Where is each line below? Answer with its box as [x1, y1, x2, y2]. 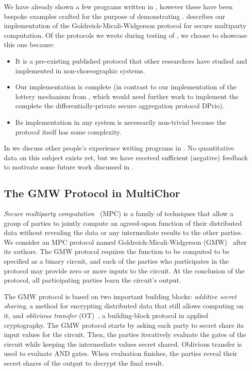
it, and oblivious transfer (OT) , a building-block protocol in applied [4, 310, 208, 320]
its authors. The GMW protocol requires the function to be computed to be [4, 246, 230, 256]
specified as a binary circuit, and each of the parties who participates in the [4, 256, 229, 266]
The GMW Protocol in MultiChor [4, 185, 180, 201]
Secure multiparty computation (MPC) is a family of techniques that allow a [4, 208, 234, 219]
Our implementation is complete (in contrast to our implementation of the [15, 82, 237, 92]
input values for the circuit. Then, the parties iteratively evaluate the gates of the [4, 329, 247, 339]
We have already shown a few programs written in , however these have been [4, 1, 233, 11]
